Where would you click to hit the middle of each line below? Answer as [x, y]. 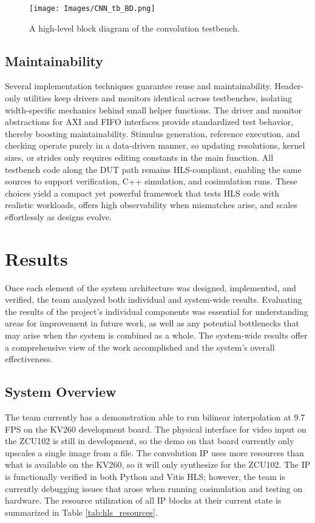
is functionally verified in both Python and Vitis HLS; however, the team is [145, 477]
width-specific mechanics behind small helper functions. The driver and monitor [154, 110]
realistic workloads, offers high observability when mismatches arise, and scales [151, 205]
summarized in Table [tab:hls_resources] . [81, 512]
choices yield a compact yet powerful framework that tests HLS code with [142, 193]
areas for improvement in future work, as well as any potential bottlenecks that [152, 323]
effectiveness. [29, 359]
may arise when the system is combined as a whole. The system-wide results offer [156, 335]
